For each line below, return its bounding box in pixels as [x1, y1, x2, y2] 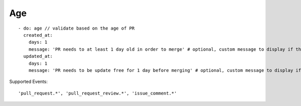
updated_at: [23, 53, 53, 59]
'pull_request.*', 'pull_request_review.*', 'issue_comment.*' [18, 90, 177, 96]
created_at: [23, 32, 53, 38]
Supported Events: [9, 78, 48, 85]
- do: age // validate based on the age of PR [18, 25, 135, 31]
